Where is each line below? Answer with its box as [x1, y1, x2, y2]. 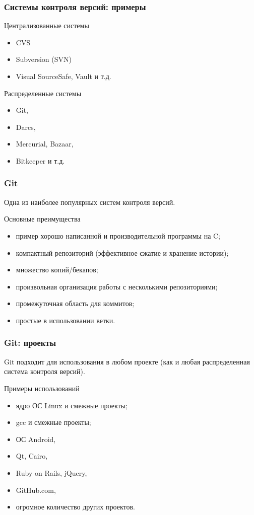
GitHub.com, [16, 484, 56, 495]
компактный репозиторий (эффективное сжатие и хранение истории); [16, 247, 229, 258]
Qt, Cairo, [16, 451, 48, 461]
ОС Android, [16, 433, 56, 444]
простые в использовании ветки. [16, 315, 115, 325]
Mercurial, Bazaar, [16, 138, 74, 149]
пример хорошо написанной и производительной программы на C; [16, 230, 221, 241]
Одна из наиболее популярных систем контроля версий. [4, 196, 175, 207]
